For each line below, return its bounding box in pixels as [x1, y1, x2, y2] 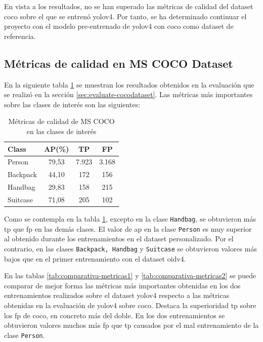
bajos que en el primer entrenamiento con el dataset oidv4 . [4, 253, 186, 264]
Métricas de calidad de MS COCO [8, 116, 115, 126]
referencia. [4, 30, 36, 41]
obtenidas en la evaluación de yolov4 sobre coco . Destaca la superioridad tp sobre [4, 300, 256, 310]
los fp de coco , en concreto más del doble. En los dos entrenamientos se [4, 310, 225, 320]
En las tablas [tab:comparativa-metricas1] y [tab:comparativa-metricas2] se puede [4, 270, 256, 281]
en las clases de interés [26, 125, 97, 136]
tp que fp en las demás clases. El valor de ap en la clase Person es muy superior [4, 223, 252, 234]
